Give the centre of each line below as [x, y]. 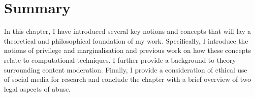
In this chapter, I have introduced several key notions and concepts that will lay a [127, 31]
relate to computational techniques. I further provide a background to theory [120, 60]
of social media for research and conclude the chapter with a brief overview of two [127, 79]
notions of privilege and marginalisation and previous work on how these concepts [127, 50]
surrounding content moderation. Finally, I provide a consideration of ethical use [126, 69]
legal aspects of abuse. [37, 88]
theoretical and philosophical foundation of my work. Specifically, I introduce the [126, 40]
